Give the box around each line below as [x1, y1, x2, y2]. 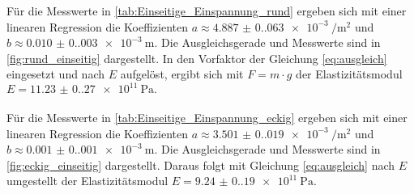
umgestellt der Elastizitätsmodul [6, 172, 169, 189]
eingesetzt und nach [6, 65, 105, 82]
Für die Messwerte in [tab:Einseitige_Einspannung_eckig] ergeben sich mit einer [6, 109, 408, 126]
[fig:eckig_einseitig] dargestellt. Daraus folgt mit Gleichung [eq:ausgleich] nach [6, 156, 395, 173]
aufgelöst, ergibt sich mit [120, 65, 244, 82]
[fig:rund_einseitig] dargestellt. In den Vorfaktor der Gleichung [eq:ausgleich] [6, 49, 387, 66]
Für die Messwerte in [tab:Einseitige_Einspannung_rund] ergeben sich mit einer [6, 2, 407, 19]
